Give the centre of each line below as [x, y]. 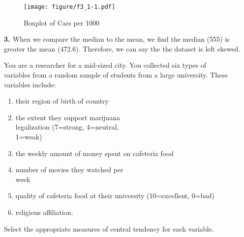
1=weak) [29, 136]
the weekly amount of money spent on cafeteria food [95, 153]
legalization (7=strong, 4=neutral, [67, 127]
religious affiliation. [44, 212]
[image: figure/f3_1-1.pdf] [70, 7]
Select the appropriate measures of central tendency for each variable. [109, 228]
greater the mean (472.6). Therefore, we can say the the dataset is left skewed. [122, 48]
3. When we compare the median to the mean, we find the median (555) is [117, 39]
